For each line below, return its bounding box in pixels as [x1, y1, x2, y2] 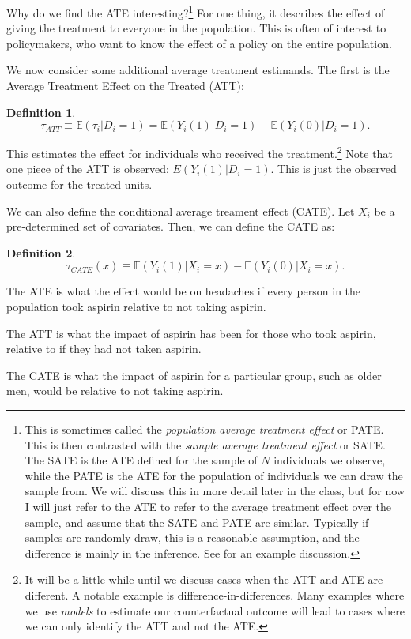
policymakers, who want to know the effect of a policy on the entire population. [6, 35, 392, 51]
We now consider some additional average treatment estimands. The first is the [6, 62, 390, 78]
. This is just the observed [270, 160, 397, 177]
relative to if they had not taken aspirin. [6, 340, 202, 357]
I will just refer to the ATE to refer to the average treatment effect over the [25, 498, 392, 514]
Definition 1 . [6, 103, 76, 120]
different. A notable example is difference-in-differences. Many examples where [25, 586, 405, 603]
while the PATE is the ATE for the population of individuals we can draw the [25, 467, 403, 483]
